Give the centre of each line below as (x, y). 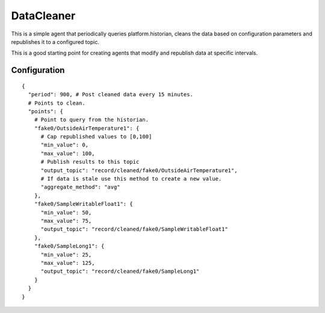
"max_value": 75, (66, 221)
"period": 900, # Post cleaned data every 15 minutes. (111, 95)
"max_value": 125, (68, 263)
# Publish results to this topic (90, 162)
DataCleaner (43, 16)
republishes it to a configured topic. (55, 42)
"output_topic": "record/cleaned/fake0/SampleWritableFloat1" (134, 229)
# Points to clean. (57, 103)
